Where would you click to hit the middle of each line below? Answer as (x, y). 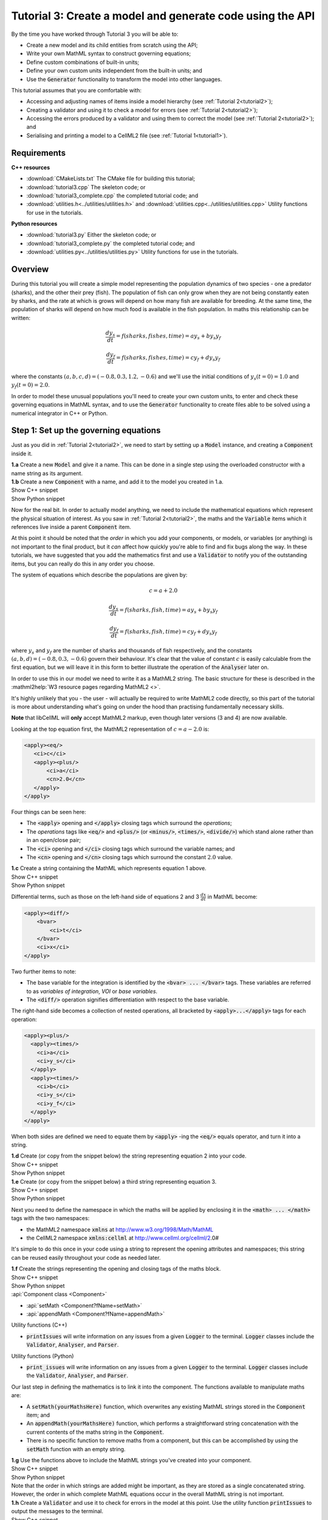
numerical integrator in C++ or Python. (60, 413)
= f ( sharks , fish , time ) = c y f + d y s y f (168, 632)
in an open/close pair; (54, 840)
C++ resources (31, 167)
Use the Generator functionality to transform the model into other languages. (124, 79)
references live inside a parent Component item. (71, 527)
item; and (38, 1415)
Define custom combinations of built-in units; (83, 62)
